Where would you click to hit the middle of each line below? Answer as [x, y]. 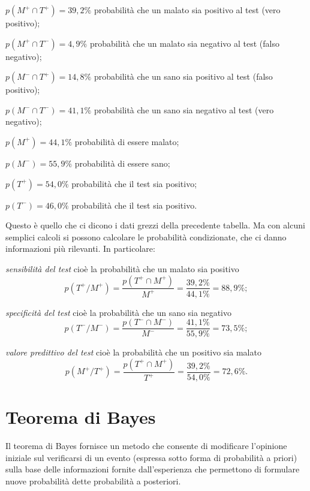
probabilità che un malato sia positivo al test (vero [187, 10]
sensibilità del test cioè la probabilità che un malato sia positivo [122, 268]
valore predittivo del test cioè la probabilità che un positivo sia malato [133, 352]
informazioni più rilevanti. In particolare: [80, 248]
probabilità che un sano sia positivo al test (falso [183, 76]
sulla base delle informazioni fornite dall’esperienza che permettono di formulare [153, 469]
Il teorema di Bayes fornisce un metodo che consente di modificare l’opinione [146, 445]
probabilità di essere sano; [122, 163]
